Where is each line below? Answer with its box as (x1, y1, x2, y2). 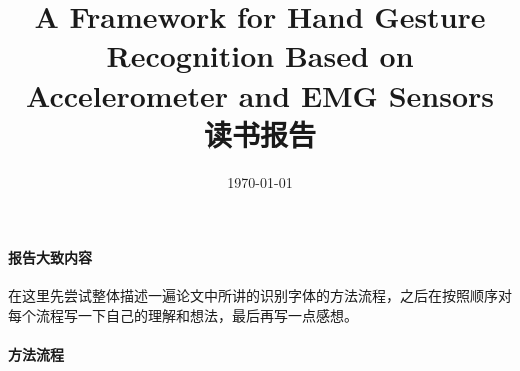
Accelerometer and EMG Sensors (26, 74, 494, 115)
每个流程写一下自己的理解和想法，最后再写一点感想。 (8, 305, 358, 326)
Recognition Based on (106, 35, 414, 76)
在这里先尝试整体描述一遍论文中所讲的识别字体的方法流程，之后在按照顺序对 (8, 285, 512, 306)
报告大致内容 (8, 247, 92, 268)
